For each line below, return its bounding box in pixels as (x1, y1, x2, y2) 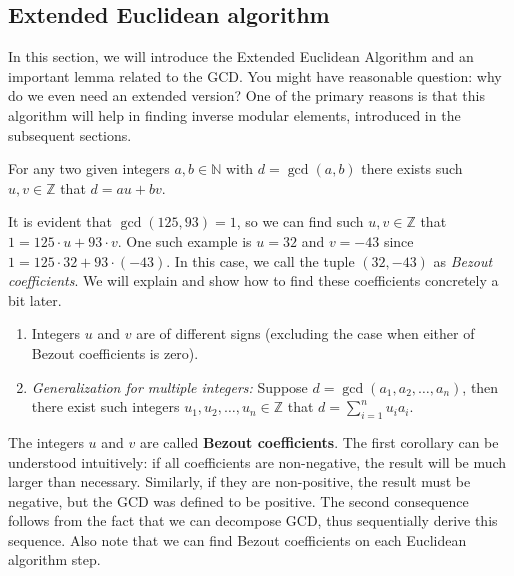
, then (462, 376, 499, 397)
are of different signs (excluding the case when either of (136, 323, 475, 344)
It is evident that (8, 211, 112, 232)
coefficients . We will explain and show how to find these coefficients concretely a (8, 270, 499, 291)
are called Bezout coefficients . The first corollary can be (139, 431, 499, 452)
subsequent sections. (8, 124, 132, 145)
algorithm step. (8, 549, 101, 570)
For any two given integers (8, 158, 170, 179)
